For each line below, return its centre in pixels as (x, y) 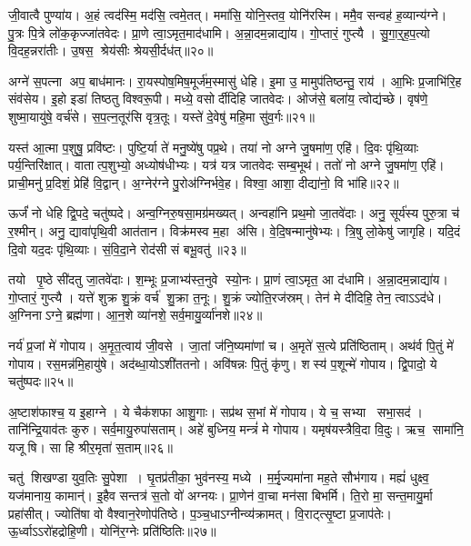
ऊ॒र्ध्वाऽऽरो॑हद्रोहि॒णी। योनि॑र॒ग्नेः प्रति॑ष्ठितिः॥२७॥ (112, 531)
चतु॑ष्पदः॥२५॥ (41, 381)
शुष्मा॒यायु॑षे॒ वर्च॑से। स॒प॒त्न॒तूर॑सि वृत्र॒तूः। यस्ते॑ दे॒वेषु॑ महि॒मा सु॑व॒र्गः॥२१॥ (162, 116)
